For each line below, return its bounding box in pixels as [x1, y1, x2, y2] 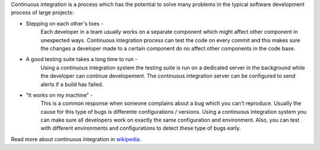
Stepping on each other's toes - [25, 20, 104, 27]
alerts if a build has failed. [40, 81, 104, 88]
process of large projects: [11, 9, 74, 16]
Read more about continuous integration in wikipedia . [11, 135, 142, 142]
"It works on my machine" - [25, 91, 93, 98]
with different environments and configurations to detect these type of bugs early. [40, 125, 241, 132]
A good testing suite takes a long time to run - [25, 56, 137, 63]
